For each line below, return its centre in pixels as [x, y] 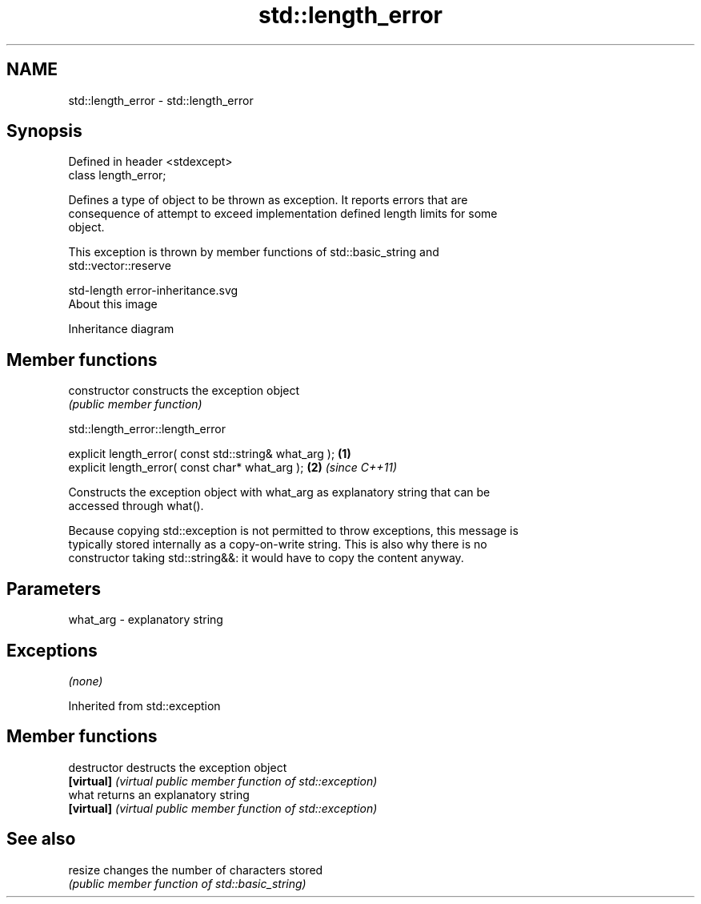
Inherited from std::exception [144, 705]
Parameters [54, 589]
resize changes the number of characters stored [196, 870]
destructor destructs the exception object [178, 767]
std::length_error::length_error [147, 429]
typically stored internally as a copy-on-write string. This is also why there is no [278, 544]
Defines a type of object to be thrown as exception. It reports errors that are [268, 200]
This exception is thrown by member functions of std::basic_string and [254, 252]
